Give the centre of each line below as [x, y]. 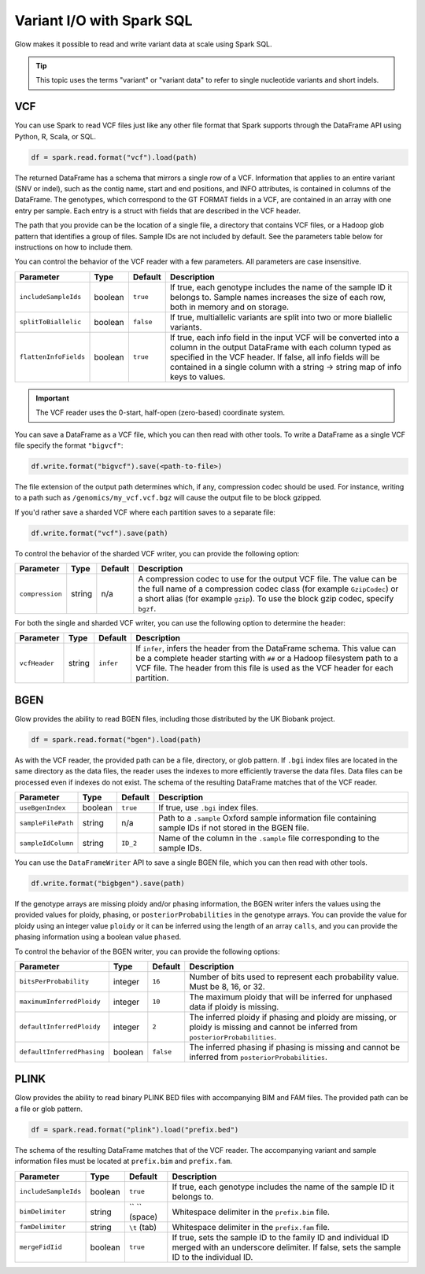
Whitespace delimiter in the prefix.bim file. [251, 1212]
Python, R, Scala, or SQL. [55, 136]
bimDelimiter [42, 1212]
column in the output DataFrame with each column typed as [281, 347]
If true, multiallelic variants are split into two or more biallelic [281, 317]
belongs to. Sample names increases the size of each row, [277, 297]
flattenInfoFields [52, 357]
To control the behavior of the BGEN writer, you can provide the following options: [147, 951]
